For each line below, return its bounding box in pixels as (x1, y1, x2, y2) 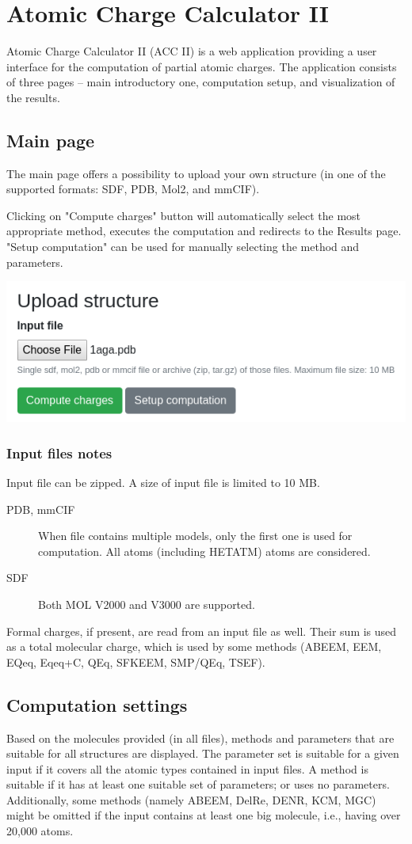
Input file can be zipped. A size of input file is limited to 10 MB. (6, 473, 320, 490)
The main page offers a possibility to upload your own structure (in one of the (6, 165, 386, 181)
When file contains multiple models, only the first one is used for (38, 527, 353, 544)
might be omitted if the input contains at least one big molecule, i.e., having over (6, 807, 401, 823)
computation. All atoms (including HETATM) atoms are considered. (38, 542, 371, 559)
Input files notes (6, 443, 113, 462)
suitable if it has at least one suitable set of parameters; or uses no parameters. (6, 776, 390, 793)
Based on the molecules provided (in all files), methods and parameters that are (6, 729, 395, 746)
